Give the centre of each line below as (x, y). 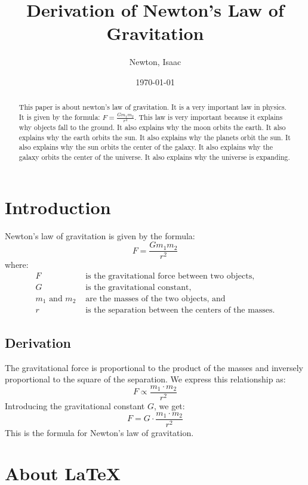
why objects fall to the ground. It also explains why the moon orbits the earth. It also (152, 127)
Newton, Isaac (155, 62)
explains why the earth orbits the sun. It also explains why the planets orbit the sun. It (155, 137)
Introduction (58, 207)
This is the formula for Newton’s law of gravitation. (99, 432)
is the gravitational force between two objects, (170, 276)
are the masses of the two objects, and (155, 299)
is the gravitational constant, (138, 287)
